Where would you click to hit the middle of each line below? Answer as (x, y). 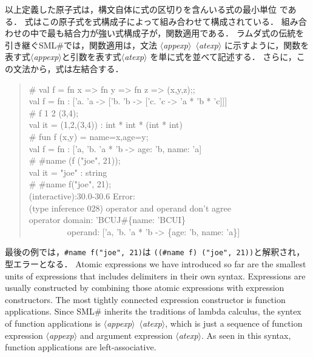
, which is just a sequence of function (234, 323)
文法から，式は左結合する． (68, 68)
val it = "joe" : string (68, 172)
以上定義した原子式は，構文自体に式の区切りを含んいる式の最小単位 (141, 9)
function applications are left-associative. (81, 347)
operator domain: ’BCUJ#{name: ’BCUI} (107, 220)
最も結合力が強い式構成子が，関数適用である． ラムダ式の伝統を (176, 33)
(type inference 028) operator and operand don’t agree (130, 208)
